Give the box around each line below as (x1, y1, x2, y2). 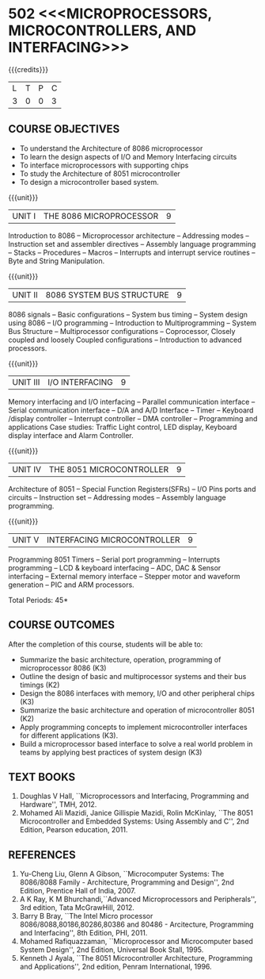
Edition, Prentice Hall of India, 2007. (19, 886, 136, 896)
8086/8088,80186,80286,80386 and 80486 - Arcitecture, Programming (19, 919, 255, 929)
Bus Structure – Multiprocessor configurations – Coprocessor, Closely (8, 326, 236, 336)
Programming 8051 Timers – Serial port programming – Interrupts (8, 555, 221, 564)
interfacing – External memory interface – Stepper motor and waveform (8, 571, 240, 581)
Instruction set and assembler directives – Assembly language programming (8, 239, 256, 248)
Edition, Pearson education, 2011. (19, 825, 128, 835)
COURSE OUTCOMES (8, 618, 115, 632)
